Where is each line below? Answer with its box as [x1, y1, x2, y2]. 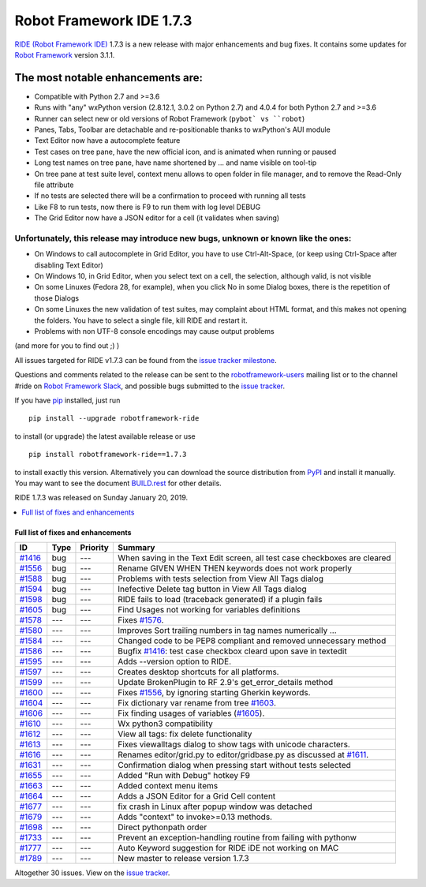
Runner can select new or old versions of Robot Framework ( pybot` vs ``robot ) [34, 114, 305, 123]
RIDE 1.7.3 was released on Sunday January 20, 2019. [14, 493, 189, 503]
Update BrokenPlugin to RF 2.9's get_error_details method [117, 677, 334, 688]
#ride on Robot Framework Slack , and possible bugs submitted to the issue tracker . [14, 381, 286, 391]
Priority [80, 542, 110, 553]
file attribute [34, 180, 74, 189]
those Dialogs [34, 293, 79, 303]
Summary [117, 542, 155, 553]
